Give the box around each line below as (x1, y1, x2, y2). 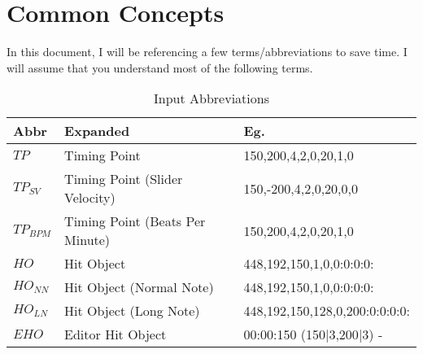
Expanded (64, 121, 130, 141)
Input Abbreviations (154, 89, 269, 108)
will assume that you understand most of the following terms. (7, 59, 313, 76)
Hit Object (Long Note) (64, 301, 200, 321)
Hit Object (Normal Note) (64, 278, 214, 297)
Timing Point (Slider (64, 169, 183, 189)
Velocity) (64, 188, 116, 208)
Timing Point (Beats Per (64, 212, 206, 231)
